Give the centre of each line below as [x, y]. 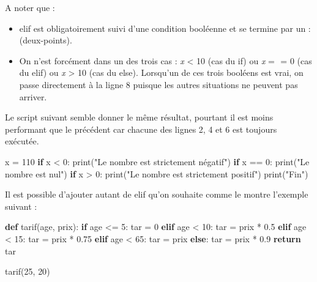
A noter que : [30, 7]
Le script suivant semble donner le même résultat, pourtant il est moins [139, 117]
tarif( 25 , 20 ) [28, 271]
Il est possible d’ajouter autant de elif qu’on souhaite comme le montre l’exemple [157, 194]
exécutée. [22, 141]
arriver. [33, 96]
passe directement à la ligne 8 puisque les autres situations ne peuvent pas [158, 84]
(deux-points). [46, 40]
